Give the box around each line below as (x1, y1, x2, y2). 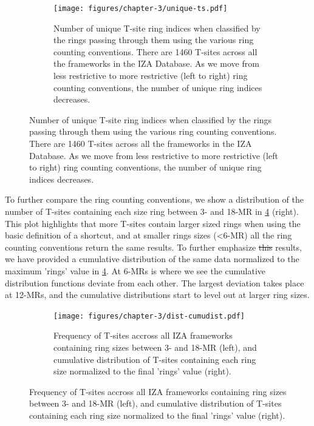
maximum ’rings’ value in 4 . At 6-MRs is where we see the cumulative (5, 264, 266, 277)
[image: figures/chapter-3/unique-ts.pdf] (53, 4, 228, 13)
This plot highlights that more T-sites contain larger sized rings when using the (5, 217, 301, 229)
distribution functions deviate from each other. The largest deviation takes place (5, 276, 304, 289)
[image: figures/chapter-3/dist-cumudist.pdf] (53, 311, 245, 320)
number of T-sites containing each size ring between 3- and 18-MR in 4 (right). (5, 205, 299, 217)
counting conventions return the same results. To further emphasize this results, (5, 240, 302, 253)
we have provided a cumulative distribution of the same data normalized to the (5, 252, 299, 265)
